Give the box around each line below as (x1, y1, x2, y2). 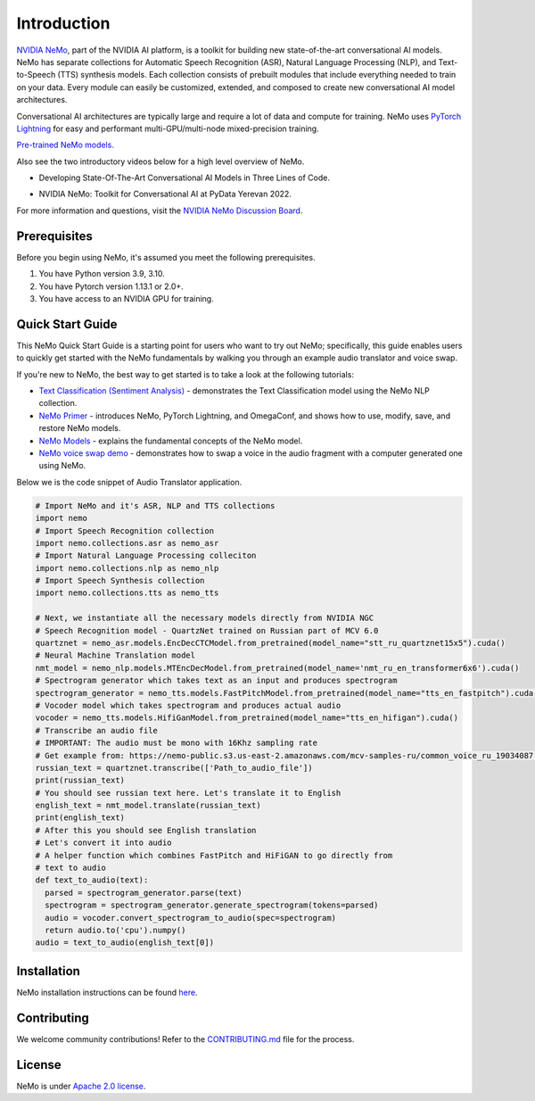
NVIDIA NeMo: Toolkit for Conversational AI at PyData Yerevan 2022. (38, 188, 292, 200)
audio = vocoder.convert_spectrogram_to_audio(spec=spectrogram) (45, 913, 337, 923)
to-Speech (16, 70, 56, 80)
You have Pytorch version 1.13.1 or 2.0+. (38, 281, 185, 292)
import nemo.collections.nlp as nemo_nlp (35, 563, 219, 573)
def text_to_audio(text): (35, 875, 149, 885)
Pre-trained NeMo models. (16, 139, 115, 151)
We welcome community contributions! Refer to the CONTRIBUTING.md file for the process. (16, 1033, 355, 1044)
